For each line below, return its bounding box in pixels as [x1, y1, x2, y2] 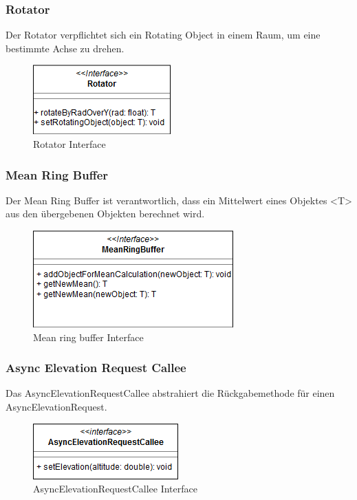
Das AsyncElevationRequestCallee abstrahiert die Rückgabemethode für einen [6, 386, 335, 400]
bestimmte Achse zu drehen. [6, 41, 125, 55]
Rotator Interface [33, 137, 106, 151]
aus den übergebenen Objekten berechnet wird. [6, 206, 205, 221]
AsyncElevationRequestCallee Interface [33, 481, 197, 496]
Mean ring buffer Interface [33, 329, 144, 344]
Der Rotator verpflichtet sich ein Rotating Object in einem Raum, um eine [6, 28, 321, 42]
